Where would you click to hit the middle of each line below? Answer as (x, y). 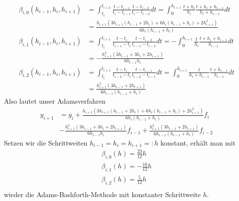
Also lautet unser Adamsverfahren (55, 101)
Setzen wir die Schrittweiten (46, 142)
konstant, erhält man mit (198, 142)
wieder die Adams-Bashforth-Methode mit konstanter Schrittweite (102, 194)
